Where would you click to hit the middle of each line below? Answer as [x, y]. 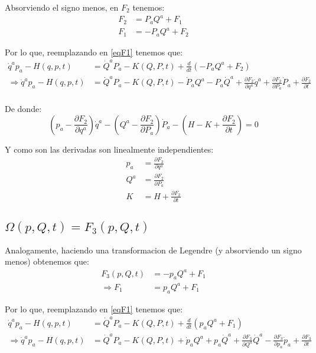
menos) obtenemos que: [47, 261]
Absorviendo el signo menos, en [62, 7]
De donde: [23, 109]
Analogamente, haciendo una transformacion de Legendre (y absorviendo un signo [153, 250]
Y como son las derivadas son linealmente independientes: [109, 149]
